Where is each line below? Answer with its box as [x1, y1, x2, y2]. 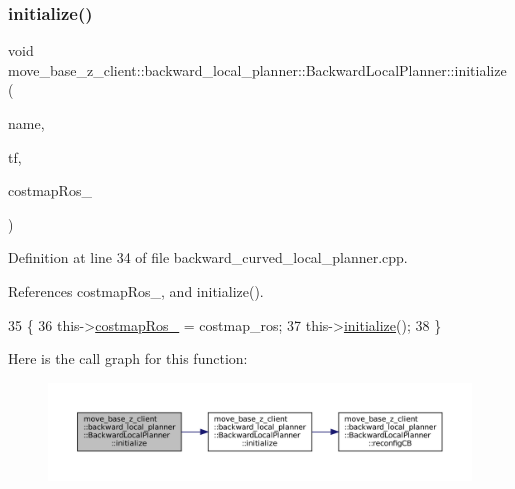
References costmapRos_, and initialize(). [8, 280, 264, 301]
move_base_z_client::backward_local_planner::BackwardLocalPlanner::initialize [8, 59, 507, 80]
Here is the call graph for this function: [8, 348, 248, 369]
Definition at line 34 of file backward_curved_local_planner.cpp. [8, 247, 408, 268]
